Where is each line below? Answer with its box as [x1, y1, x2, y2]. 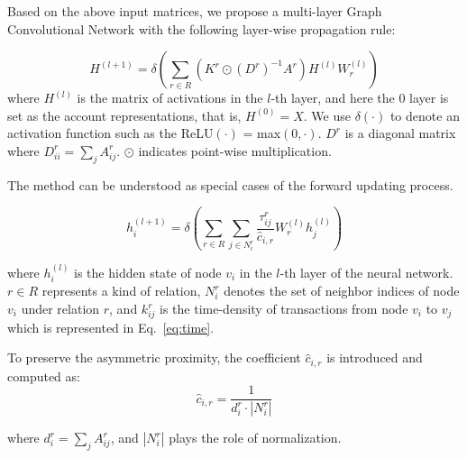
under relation [21, 299, 100, 318]
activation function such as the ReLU [7, 124, 214, 142]
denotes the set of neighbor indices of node [224, 281, 460, 300]
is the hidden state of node [74, 263, 222, 282]
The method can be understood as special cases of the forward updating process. [7, 175, 453, 194]
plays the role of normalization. [169, 428, 342, 447]
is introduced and [326, 348, 423, 367]
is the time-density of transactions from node [160, 299, 408, 318]
